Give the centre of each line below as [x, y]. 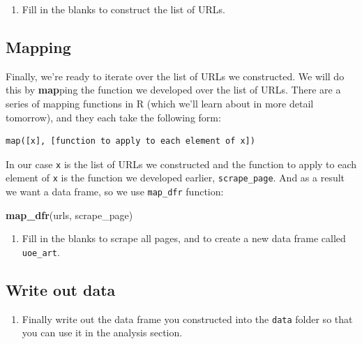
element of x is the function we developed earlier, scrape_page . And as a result [175, 178]
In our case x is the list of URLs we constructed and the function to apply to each [181, 164]
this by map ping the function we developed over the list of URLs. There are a [173, 90]
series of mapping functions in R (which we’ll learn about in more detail [160, 103]
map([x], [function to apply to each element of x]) [130, 141]
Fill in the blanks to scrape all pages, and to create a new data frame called [184, 238]
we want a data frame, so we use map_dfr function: [115, 192]
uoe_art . [41, 252]
